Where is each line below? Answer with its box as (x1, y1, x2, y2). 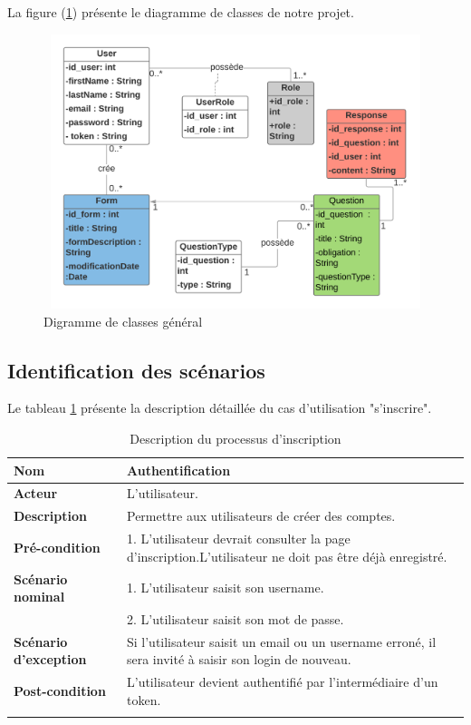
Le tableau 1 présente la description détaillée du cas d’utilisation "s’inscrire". (7, 398, 432, 417)
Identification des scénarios (7, 356, 265, 384)
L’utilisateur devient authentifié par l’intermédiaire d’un (126, 672, 438, 691)
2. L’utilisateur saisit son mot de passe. (126, 609, 344, 628)
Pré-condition (14, 537, 101, 556)
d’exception (14, 650, 87, 669)
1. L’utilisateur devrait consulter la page (126, 529, 351, 548)
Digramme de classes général (43, 311, 203, 330)
